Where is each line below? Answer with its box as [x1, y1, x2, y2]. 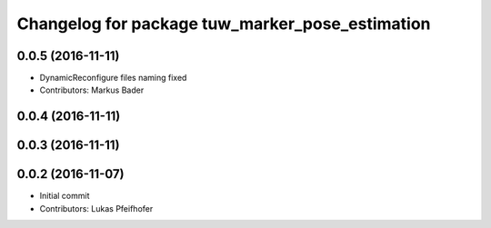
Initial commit [39, 191, 90, 202]
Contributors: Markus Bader [39, 84, 145, 95]
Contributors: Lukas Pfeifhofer [39, 203, 154, 213]
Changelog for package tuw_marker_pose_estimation [16, 14, 431, 34]
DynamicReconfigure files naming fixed [39, 73, 187, 84]
